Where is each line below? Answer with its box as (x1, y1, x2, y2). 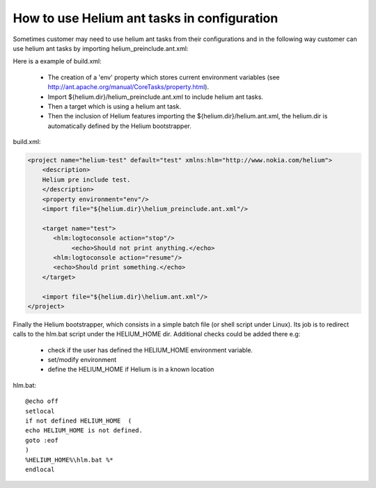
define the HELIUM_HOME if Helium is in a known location (47, 365, 214, 374)
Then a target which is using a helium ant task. (47, 102, 181, 111)
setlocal (25, 407, 55, 415)
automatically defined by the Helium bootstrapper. (47, 122, 191, 130)
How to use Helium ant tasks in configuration (13, 10, 279, 26)
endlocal (25, 465, 55, 473)
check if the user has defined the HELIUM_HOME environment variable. (47, 345, 253, 354)
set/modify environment (47, 356, 117, 364)
